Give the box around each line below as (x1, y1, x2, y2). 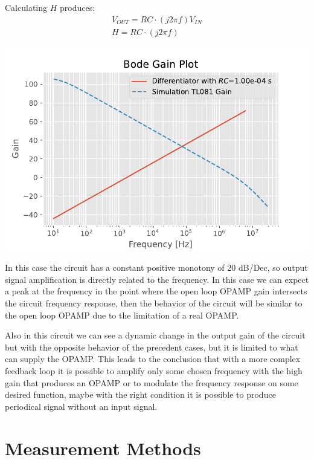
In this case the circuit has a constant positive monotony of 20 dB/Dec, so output (5, 261, 308, 274)
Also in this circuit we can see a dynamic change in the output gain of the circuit (5, 329, 306, 342)
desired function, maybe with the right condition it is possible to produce (5, 388, 276, 401)
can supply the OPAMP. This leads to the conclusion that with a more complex (5, 352, 301, 365)
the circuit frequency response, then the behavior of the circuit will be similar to (5, 297, 303, 309)
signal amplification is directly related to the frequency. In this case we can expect (5, 273, 309, 285)
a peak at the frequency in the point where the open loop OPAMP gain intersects (5, 285, 307, 297)
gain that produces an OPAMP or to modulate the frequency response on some (5, 376, 298, 389)
